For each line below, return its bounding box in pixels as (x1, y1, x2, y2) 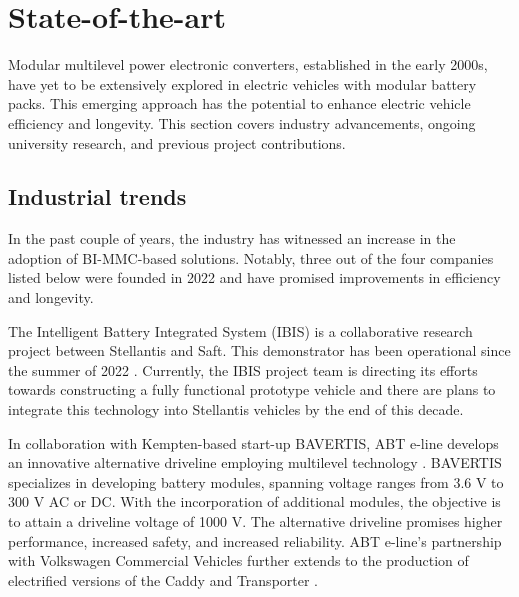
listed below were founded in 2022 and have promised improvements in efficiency (8, 267, 501, 288)
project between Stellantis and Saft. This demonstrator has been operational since (8, 340, 511, 361)
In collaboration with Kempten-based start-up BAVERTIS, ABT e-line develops (8, 432, 499, 453)
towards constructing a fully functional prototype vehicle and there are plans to (8, 379, 496, 400)
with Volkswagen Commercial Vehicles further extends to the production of (8, 550, 469, 571)
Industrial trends (8, 181, 187, 212)
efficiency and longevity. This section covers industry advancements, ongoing (8, 112, 476, 133)
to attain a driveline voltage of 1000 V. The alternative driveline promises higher (8, 511, 503, 532)
